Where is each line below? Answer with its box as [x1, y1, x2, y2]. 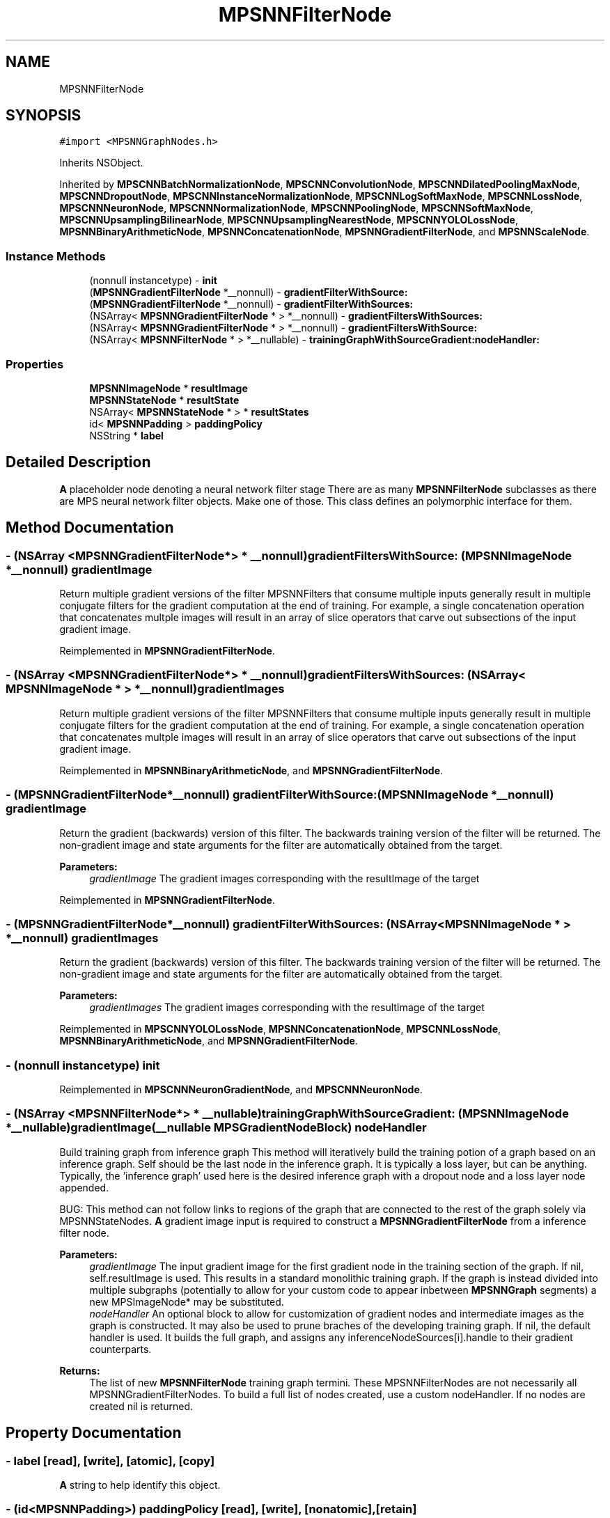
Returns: [59, 1364, 100, 1377]
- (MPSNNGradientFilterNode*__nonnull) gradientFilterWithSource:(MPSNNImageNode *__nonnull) [6, 788, 554, 802]
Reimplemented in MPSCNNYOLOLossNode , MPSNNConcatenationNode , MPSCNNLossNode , [59, 1023, 501, 1035]
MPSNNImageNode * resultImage [89, 382, 248, 394]
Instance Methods [6, 249, 106, 263]
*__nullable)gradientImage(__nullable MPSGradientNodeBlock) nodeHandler [6, 1120, 427, 1135]
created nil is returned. [89, 1400, 193, 1412]
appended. [59, 1181, 109, 1194]
